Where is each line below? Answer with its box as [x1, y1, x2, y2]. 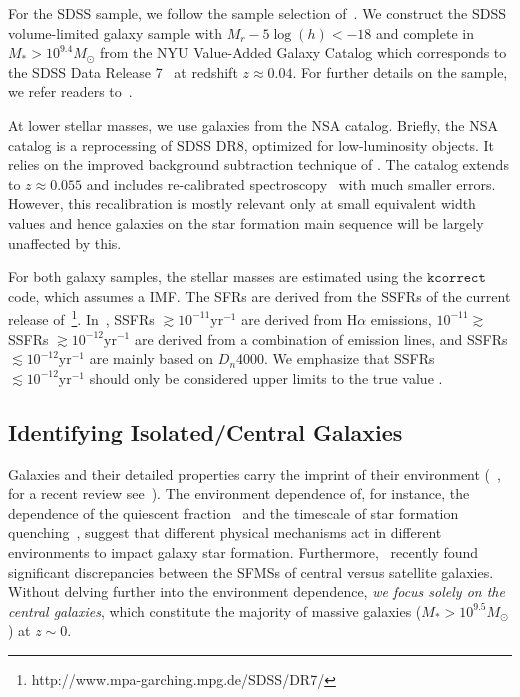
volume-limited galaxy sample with [8, 22, 222, 43]
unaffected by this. [8, 232, 122, 253]
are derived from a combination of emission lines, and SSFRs [134, 328, 508, 349]
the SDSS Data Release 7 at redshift [8, 61, 238, 82]
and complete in [375, 22, 474, 43]
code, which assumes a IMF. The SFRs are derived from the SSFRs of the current [8, 285, 511, 306]
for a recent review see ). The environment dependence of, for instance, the [8, 483, 470, 504]
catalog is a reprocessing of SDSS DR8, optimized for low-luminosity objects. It [8, 134, 495, 155]
